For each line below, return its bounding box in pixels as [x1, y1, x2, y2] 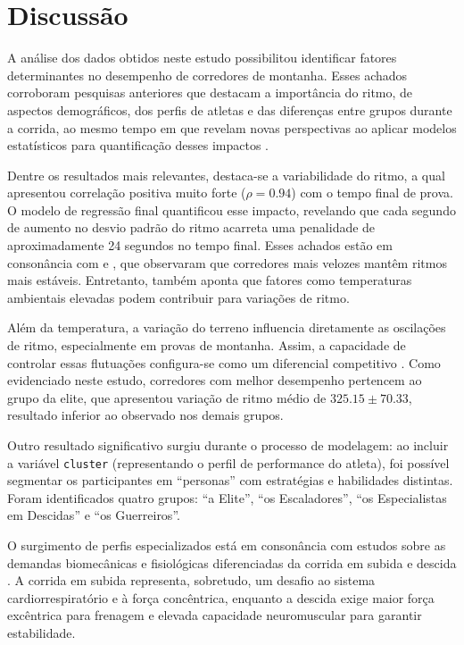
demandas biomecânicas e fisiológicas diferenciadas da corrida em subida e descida [7, 553, 457, 572]
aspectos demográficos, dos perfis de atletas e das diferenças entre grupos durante [7, 100, 452, 119]
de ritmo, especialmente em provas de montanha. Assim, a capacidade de [7, 336, 406, 355]
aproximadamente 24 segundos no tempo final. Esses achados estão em [7, 236, 393, 255]
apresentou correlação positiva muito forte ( [7, 183, 246, 202]
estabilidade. [7, 624, 76, 641]
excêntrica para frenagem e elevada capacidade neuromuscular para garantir [7, 606, 422, 624]
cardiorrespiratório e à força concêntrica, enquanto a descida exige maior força [7, 588, 435, 607]
